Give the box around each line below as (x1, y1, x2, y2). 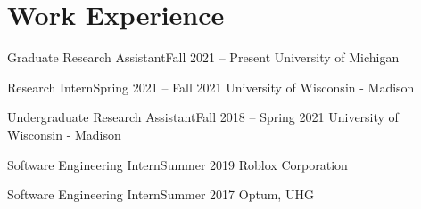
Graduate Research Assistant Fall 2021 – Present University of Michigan (7, 48, 400, 67)
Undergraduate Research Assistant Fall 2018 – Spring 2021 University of (7, 108, 399, 126)
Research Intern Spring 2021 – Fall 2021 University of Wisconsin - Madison (7, 77, 415, 96)
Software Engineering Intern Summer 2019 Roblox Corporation (7, 155, 348, 173)
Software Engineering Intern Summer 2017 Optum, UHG (7, 185, 314, 204)
